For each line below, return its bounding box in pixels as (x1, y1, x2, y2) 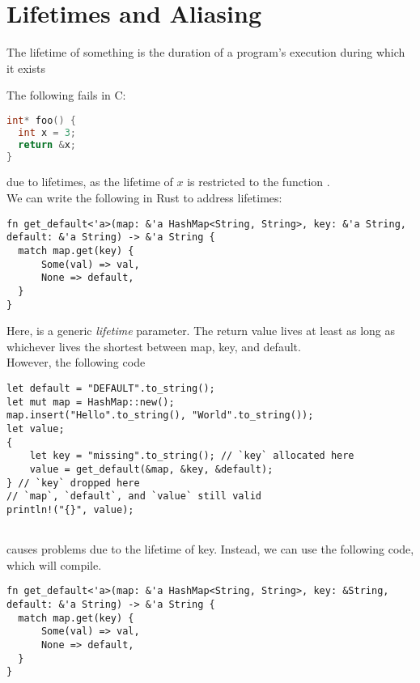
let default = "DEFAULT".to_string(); (6, 382, 215, 394)
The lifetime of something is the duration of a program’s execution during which (6, 44, 405, 61)
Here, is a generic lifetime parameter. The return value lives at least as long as (6, 322, 396, 339)
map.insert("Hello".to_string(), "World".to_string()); (6, 409, 314, 422)
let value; (6, 422, 65, 435)
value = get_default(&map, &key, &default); (29, 463, 274, 475)
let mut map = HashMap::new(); (6, 396, 175, 408)
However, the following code (6, 354, 146, 371)
